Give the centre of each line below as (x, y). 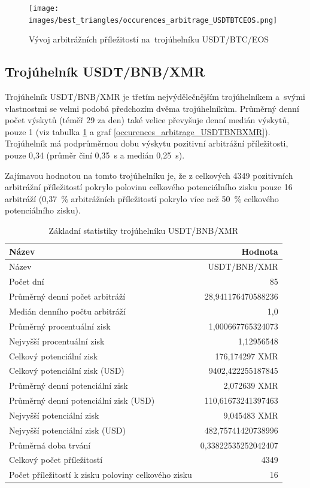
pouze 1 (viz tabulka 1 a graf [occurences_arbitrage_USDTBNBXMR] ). (138, 131)
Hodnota (260, 251)
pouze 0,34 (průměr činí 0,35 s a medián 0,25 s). (95, 155)
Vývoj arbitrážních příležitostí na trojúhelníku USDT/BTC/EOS (149, 39)
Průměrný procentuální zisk (60, 326)
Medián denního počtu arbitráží (67, 311)
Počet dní (27, 281)
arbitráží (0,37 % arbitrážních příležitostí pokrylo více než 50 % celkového (142, 198)
